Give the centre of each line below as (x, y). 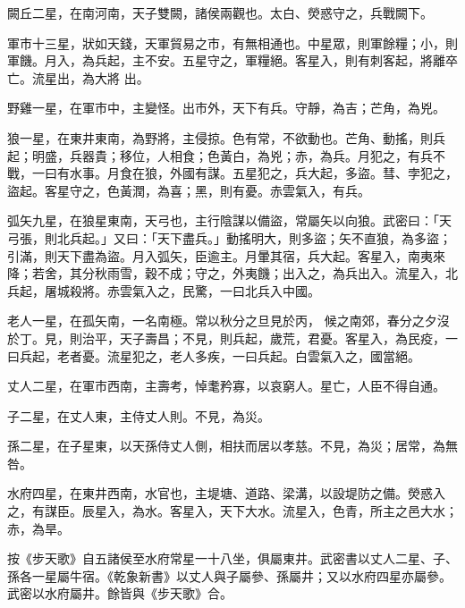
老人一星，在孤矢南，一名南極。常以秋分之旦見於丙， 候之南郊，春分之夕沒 (228, 321)
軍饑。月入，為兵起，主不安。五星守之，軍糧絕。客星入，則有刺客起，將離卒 (232, 60)
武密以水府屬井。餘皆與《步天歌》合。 (120, 593)
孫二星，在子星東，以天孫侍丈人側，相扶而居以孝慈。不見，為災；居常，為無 (232, 446)
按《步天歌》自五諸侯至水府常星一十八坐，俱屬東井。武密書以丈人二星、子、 (232, 558)
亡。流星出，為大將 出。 (78, 77)
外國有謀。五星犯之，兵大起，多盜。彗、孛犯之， (313, 173)
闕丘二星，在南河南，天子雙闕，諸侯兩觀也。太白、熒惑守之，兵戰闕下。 (220, 13)
